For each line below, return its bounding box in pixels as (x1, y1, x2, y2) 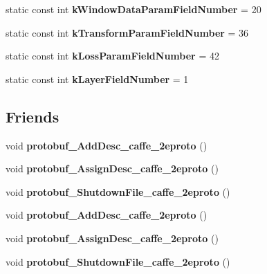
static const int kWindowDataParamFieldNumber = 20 (6, 2, 261, 16)
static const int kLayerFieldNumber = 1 (6, 71, 189, 86)
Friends (6, 105, 59, 127)
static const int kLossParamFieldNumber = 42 (6, 48, 219, 63)
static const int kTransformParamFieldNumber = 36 (6, 25, 249, 39)
